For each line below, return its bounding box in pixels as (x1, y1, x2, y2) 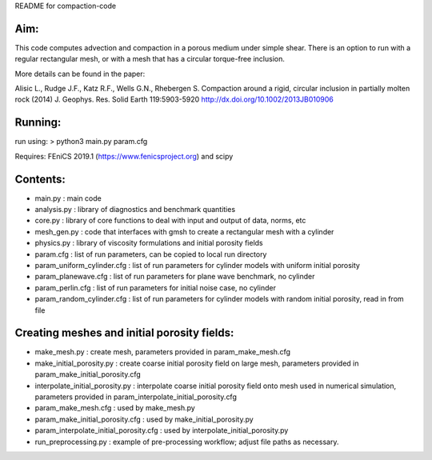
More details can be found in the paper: (14, 69, 146, 78)
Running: (14, 116, 62, 130)
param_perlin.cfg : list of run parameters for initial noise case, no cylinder (34, 282, 276, 292)
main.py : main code (34, 193, 102, 203)
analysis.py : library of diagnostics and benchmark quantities (34, 205, 236, 214)
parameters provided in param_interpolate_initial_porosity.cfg (34, 392, 238, 402)
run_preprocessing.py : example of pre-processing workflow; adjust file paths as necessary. (34, 437, 339, 446)
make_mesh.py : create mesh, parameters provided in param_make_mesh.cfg (34, 347, 291, 357)
